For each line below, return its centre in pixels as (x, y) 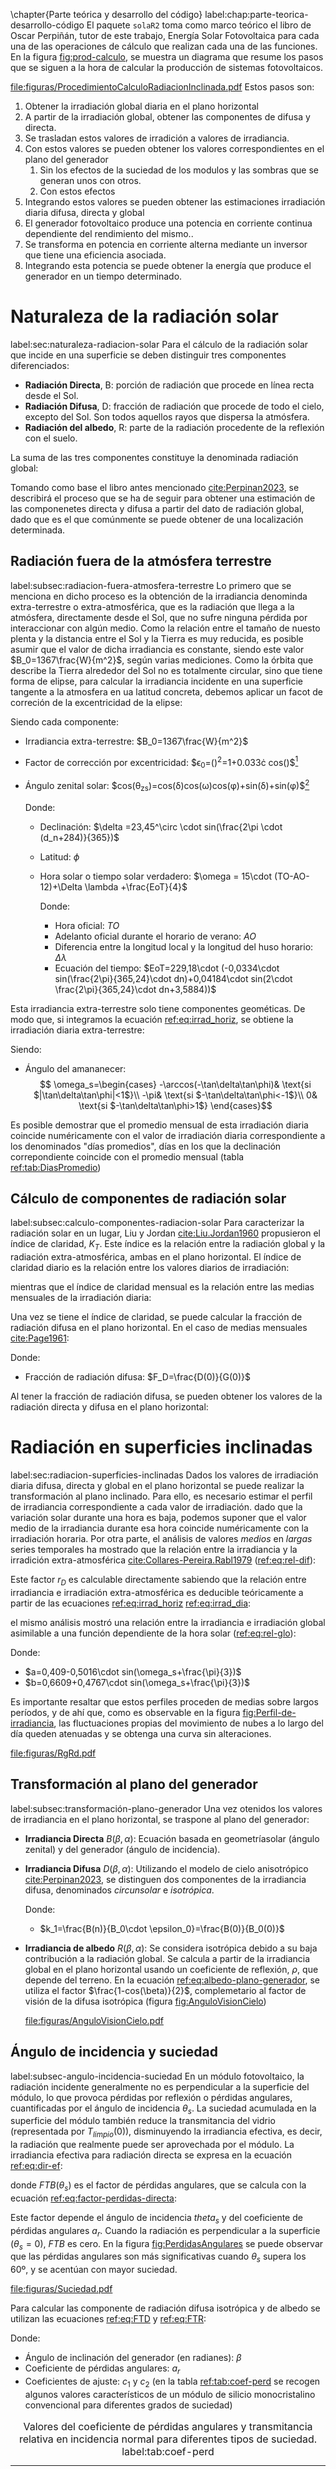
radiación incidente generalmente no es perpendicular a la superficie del (160, 2086)
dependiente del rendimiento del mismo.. (109, 233)
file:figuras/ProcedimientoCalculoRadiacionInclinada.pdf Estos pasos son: (162, 87)
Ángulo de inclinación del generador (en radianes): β (133, 2358)
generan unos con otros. (90, 180)
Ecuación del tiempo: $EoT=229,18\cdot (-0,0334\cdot (167, 968)
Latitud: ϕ (59, 856)
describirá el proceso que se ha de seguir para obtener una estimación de (163, 498)
